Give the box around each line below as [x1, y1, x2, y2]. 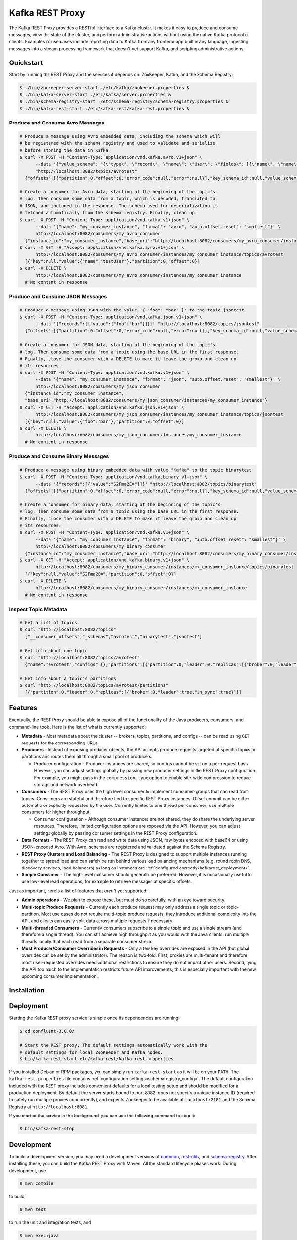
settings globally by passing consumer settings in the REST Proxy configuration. [34, 830, 198, 836]
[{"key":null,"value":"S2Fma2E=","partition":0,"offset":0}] [25, 571, 177, 577]
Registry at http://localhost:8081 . [9, 1104, 89, 1110]
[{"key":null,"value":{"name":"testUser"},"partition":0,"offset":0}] [25, 258, 200, 264]
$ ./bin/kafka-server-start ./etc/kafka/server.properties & [19, 92, 171, 97]
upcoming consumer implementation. [21, 973, 98, 979]
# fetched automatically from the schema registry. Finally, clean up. [19, 210, 198, 216]
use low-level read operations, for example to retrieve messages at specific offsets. [21, 878, 192, 885]
